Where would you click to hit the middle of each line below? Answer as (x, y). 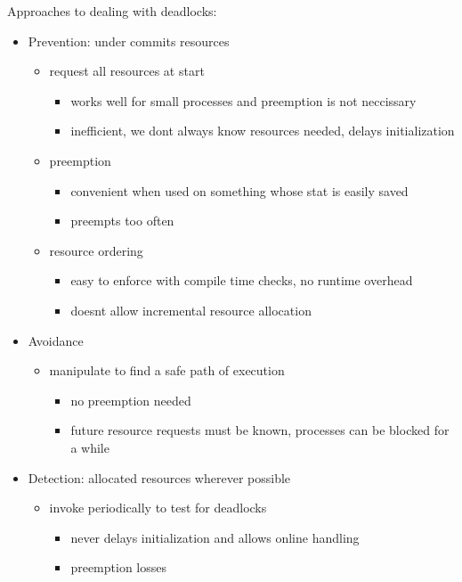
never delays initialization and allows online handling (215, 537)
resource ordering (96, 250)
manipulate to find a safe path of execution (167, 370)
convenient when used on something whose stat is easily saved (239, 190)
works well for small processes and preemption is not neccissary (243, 100)
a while (90, 447)
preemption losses (118, 567)
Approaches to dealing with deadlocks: (112, 11)
